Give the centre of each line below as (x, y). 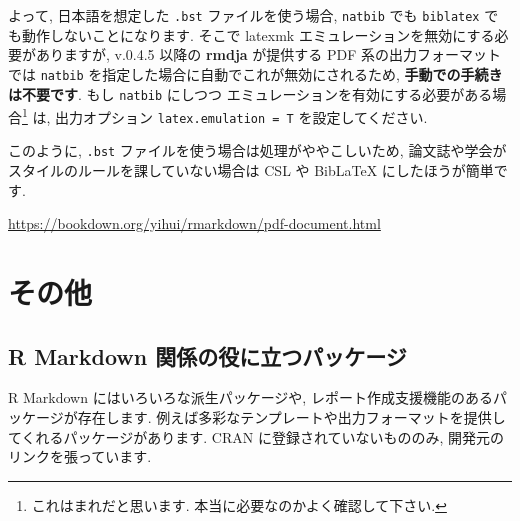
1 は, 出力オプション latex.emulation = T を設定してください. (225, 115)
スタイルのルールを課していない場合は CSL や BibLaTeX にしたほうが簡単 (251, 170)
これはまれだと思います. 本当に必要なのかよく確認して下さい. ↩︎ (239, 504)
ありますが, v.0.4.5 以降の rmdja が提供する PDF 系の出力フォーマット (268, 54)
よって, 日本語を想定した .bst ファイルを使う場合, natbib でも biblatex (244, 15)
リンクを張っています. (80, 456)
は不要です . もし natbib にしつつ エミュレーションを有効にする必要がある (250, 93)
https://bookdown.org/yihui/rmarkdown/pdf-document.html (194, 223)
